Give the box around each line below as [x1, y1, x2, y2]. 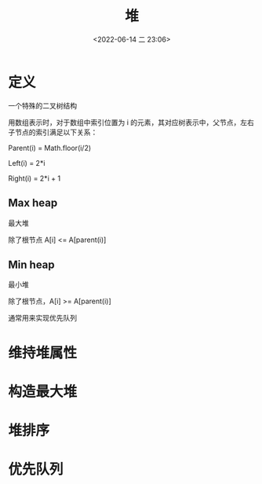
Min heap [8, 258, 55, 271]
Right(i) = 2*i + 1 [8, 174, 61, 183]
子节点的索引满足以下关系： [8, 127, 98, 137]
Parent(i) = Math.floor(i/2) [8, 143, 92, 152]
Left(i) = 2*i [8, 158, 45, 167]
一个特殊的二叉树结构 [8, 101, 77, 110]
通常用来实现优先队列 [8, 313, 77, 323]
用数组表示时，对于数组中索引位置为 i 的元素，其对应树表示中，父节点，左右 [8, 117, 255, 126]
